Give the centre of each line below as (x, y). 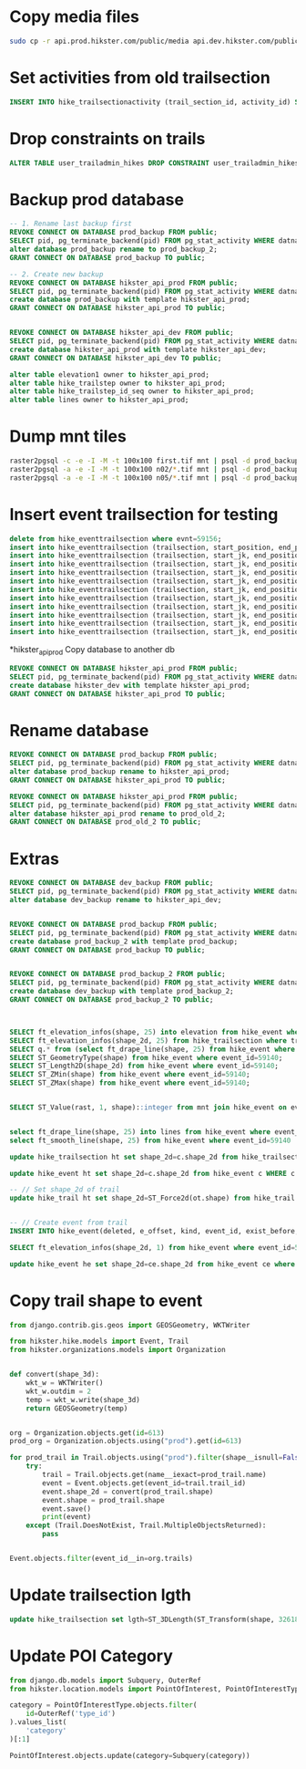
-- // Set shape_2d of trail (65, 1190)
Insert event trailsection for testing (144, 514)
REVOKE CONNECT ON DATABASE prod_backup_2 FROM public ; (117, 974)
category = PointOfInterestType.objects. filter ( (103, 1705)
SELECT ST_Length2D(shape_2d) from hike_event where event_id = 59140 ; (144, 1066)
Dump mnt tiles (68, 437)
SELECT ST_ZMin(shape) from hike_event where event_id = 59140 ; (130, 1075)
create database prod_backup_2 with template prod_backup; (124, 942)
